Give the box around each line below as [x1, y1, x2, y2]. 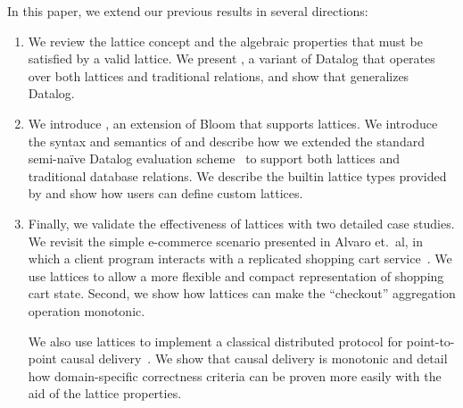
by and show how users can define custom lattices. [28, 184, 303, 203]
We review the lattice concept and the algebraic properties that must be [28, 31, 423, 50]
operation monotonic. [28, 301, 145, 320]
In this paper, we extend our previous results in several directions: [7, 2, 368, 20]
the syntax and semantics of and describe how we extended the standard [28, 131, 425, 150]
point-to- [406, 331, 455, 350]
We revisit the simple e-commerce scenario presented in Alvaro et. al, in [28, 231, 424, 250]
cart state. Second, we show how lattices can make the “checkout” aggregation [28, 284, 456, 303]
